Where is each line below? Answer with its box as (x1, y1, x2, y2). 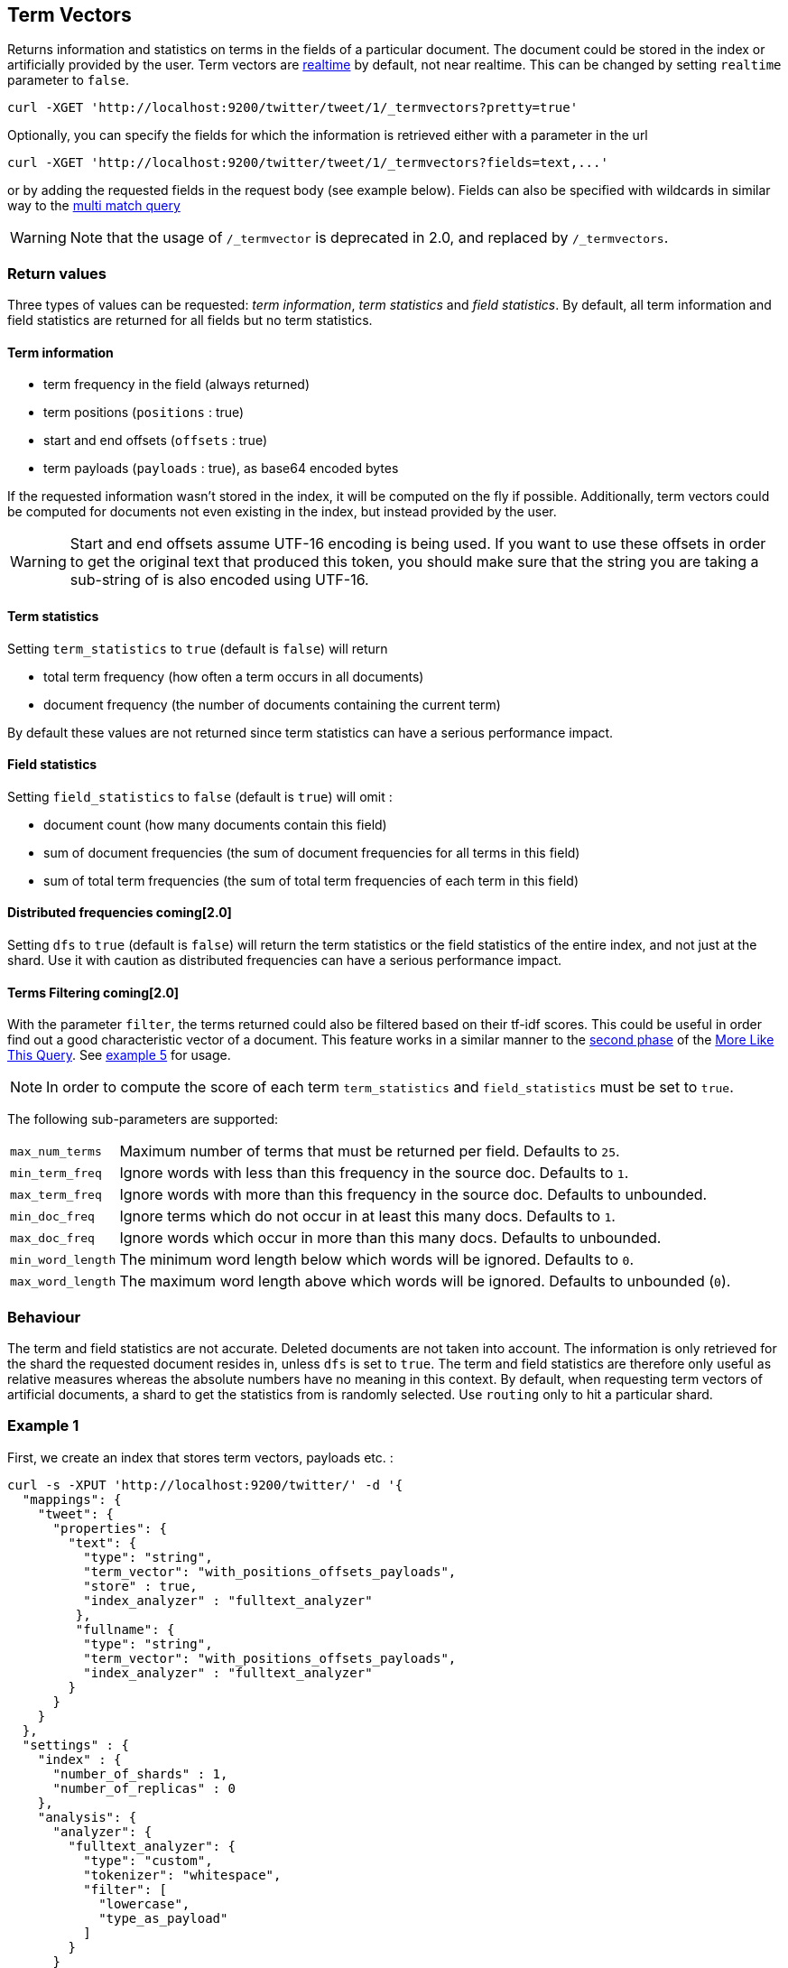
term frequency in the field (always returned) (43, 376, 311, 393)
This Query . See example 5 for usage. (7, 1047, 231, 1063)
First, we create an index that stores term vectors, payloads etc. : (7, 1449, 394, 1465)
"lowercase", (98, 1896, 190, 1911)
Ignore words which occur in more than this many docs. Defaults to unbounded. (119, 1229, 662, 1248)
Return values (7, 264, 107, 283)
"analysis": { (37, 1809, 137, 1824)
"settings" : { (22, 1737, 129, 1752)
